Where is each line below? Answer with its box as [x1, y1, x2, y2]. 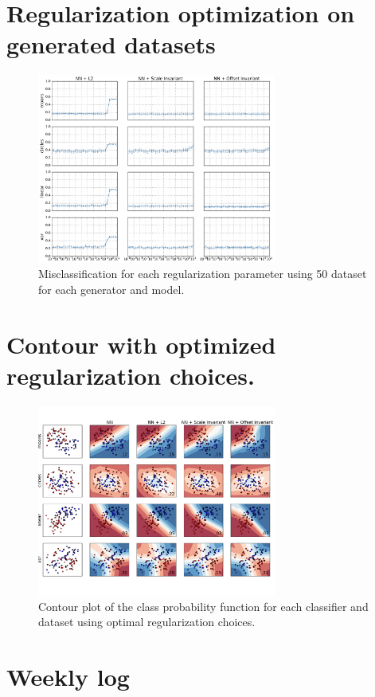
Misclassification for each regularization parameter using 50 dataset [38, 265, 367, 282]
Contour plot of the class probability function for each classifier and [38, 597, 369, 614]
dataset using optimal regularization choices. [38, 613, 256, 630]
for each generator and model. [38, 280, 185, 297]
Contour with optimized [6, 327, 276, 360]
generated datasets [6, 28, 216, 61]
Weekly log [6, 660, 130, 693]
